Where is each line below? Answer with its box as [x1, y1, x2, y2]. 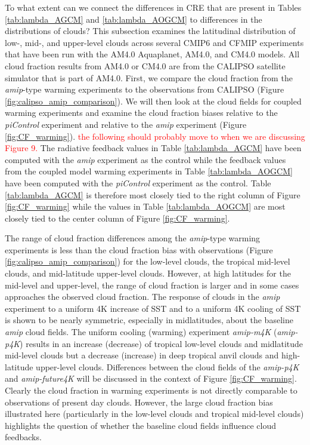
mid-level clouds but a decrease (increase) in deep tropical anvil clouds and [5, 349, 279, 361]
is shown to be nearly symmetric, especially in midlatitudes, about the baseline [5, 314, 293, 326]
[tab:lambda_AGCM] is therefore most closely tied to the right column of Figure [5, 188, 300, 201]
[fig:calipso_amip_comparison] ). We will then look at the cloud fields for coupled [5, 94, 302, 107]
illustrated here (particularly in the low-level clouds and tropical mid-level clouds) [5, 407, 304, 420]
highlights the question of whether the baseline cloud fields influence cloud [5, 419, 276, 431]
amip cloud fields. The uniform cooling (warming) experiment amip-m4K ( [5, 326, 277, 338]
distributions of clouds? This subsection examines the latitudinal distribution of [5, 24, 296, 37]
